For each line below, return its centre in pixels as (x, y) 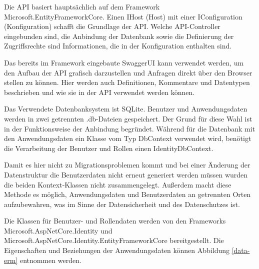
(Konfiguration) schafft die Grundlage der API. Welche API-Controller (112, 26)
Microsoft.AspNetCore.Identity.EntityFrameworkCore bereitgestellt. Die (114, 240)
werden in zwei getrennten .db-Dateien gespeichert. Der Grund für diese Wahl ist (128, 118)
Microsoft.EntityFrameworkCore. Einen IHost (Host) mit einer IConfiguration (123, 16)
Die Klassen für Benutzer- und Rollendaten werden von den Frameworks (115, 221)
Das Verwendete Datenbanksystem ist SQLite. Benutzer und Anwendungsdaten (126, 109)
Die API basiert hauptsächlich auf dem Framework (82, 6)
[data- (241, 250)
